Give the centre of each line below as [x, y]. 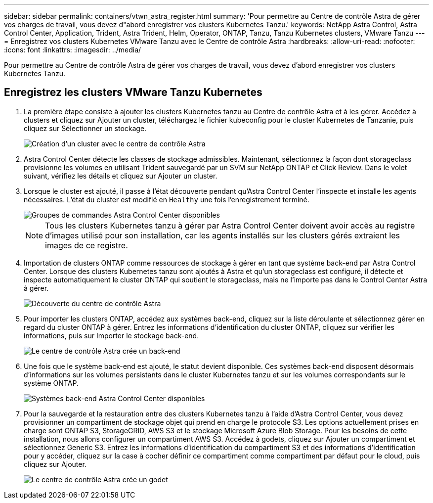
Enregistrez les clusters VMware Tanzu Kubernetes [133, 92]
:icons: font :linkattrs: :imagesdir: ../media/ [73, 50]
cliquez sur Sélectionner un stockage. [85, 128]
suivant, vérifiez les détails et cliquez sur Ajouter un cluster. [121, 176]
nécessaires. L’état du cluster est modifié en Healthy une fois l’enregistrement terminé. [167, 199]
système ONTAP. [51, 383]
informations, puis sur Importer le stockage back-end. [111, 335]
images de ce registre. [87, 245]
